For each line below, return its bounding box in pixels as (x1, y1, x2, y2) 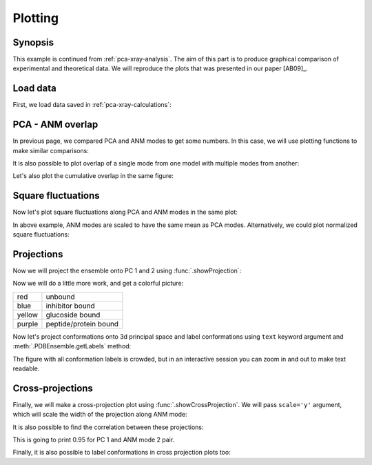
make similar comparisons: (12, 146, 89, 155)
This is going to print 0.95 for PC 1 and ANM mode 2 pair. (12, 435, 175, 444)
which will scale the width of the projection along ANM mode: (12, 410, 187, 419)
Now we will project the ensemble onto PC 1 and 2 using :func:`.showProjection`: (12, 266, 242, 275)
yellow (17, 310, 38, 319)
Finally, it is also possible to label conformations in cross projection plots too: (12, 448, 231, 457)
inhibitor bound (45, 301, 96, 310)
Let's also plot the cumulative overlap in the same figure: (12, 172, 174, 180)
